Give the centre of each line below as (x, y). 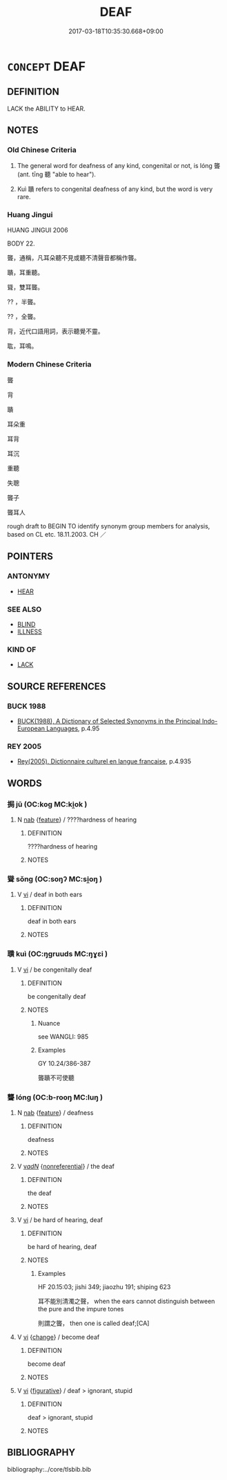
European (31, 728)
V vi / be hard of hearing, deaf (60, 1220)
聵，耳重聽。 (25, 272)
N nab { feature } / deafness (55, 1112)
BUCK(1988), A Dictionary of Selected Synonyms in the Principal (109, 721)
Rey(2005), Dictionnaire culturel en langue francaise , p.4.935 (104, 761)
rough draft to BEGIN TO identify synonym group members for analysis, (109, 526)
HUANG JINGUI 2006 (38, 230)
